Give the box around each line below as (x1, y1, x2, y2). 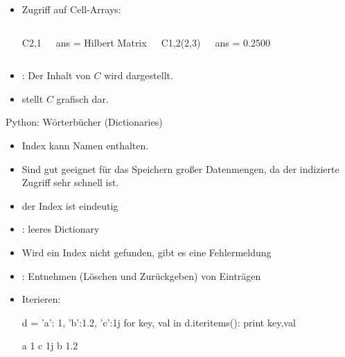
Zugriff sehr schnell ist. (21, 175, 119, 190)
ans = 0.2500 (215, 35, 270, 49)
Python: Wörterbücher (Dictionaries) (6, 115, 163, 129)
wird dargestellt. (104, 68, 173, 83)
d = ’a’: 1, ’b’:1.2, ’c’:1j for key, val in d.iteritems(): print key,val (21, 315, 296, 329)
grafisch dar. (56, 91, 109, 106)
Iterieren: (21, 292, 61, 306)
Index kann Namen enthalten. (21, 138, 149, 152)
